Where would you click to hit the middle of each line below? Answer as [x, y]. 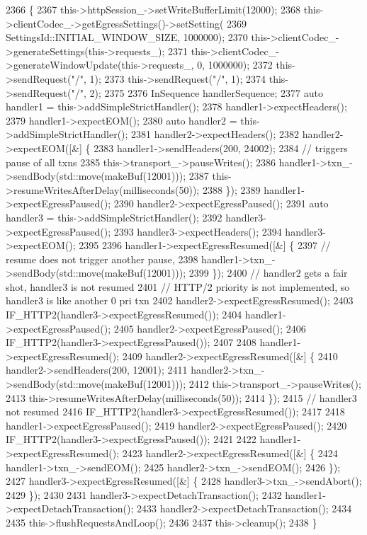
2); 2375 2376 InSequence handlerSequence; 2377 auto [206, 92]
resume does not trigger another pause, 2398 [102, 259]
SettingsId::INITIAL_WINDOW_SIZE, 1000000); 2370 [127, 37]
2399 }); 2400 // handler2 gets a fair [268, 273]
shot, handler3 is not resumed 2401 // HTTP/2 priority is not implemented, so [178, 286]
